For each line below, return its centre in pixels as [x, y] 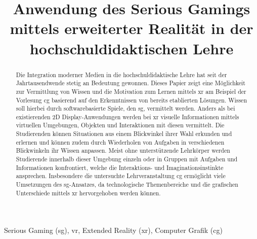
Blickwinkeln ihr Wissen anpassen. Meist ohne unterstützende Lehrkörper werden [123, 150]
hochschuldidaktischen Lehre [132, 48]
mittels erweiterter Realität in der [132, 28]
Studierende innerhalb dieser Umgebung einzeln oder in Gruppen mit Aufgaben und [127, 159]
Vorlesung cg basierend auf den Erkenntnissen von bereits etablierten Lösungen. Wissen [131, 100]
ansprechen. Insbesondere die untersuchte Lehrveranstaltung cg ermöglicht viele [121, 176]
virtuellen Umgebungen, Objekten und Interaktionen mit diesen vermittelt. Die [120, 125]
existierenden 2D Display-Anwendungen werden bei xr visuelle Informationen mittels [127, 116]
